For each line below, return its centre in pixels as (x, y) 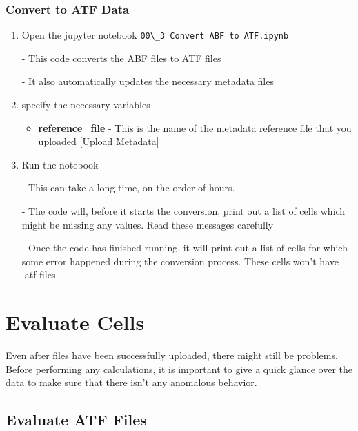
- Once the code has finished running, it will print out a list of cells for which (185, 248)
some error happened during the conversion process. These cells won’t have (180, 261)
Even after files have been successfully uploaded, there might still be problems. (172, 355)
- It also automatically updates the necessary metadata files (148, 81)
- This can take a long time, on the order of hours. (128, 188)
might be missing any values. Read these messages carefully (148, 224)
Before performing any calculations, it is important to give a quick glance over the (179, 368)
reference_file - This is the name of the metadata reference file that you (195, 127)
